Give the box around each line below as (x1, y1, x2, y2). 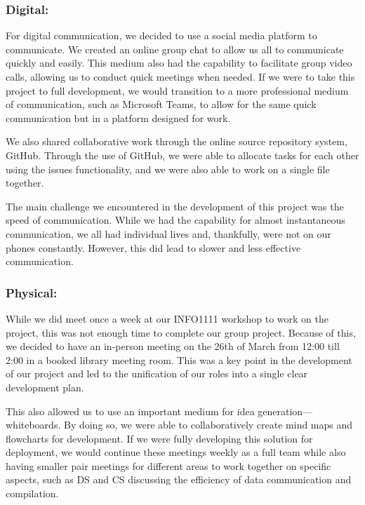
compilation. (6, 486, 59, 501)
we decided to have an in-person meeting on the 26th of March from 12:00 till (6, 339, 340, 353)
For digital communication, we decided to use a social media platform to (6, 28, 317, 43)
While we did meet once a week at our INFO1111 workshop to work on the (6, 311, 328, 325)
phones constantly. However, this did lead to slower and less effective (6, 240, 301, 255)
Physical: (6, 283, 58, 301)
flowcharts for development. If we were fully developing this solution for (6, 431, 313, 445)
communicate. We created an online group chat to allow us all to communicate (6, 41, 344, 56)
